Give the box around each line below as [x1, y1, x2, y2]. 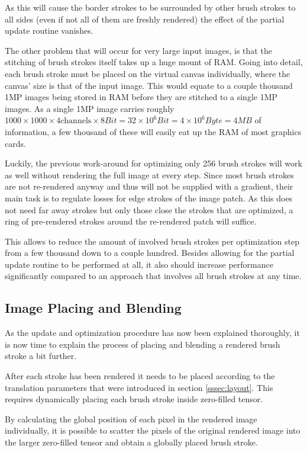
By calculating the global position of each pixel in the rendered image [5, 412, 257, 425]
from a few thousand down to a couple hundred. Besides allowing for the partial [5, 246, 295, 259]
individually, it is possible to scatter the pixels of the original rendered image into [5, 424, 300, 437]
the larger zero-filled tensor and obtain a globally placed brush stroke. [5, 436, 258, 448]
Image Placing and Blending [5, 299, 182, 317]
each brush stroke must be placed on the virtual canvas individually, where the [5, 67, 290, 79]
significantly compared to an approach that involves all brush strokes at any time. [5, 270, 302, 282]
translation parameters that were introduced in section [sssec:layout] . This [5, 381, 273, 393]
